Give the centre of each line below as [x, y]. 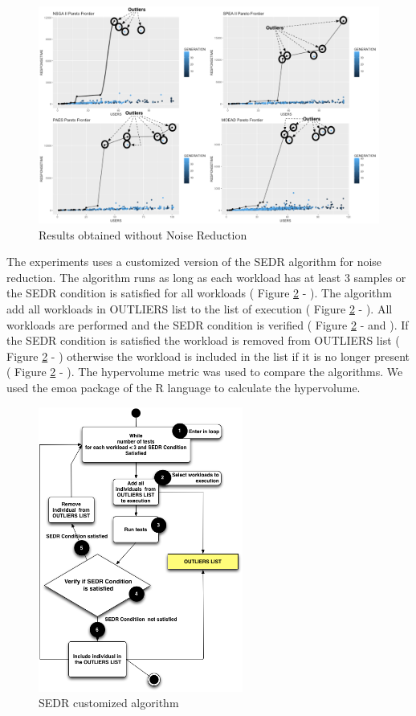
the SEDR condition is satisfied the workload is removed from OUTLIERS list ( [203, 340]
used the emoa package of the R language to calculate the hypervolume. [184, 387]
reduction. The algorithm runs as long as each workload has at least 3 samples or [206, 277]
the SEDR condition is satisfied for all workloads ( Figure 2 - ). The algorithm [199, 293]
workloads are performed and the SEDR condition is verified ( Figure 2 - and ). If [208, 324]
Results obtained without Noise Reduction [143, 234]
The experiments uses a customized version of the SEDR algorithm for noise [194, 262]
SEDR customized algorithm [109, 703]
